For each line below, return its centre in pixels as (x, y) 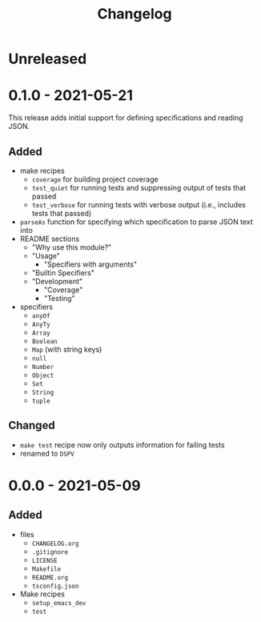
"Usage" (46, 255)
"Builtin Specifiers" (63, 272)
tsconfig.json (55, 586)
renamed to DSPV (47, 453)
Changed (32, 425)
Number (43, 367)
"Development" (57, 281)
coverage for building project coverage (95, 179)
